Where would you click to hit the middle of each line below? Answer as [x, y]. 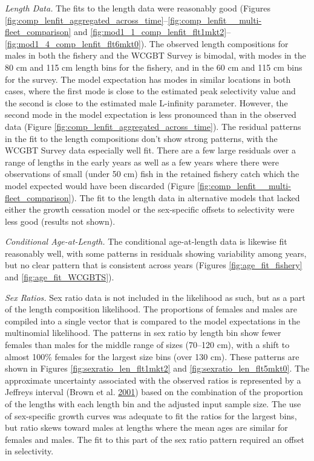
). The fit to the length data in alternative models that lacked [185, 197]
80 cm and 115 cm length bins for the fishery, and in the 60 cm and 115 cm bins [154, 67]
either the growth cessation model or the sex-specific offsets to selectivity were [150, 209]
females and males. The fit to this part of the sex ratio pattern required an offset [155, 439]
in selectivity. [29, 451]
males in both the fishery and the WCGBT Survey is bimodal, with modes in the [155, 55]
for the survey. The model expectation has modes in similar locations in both [148, 79]
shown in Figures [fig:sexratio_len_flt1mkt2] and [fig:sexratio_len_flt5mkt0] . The [157, 368]
